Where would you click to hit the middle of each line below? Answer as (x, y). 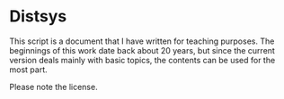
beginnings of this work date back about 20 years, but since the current (142, 50)
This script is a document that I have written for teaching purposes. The (142, 41)
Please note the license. (53, 87)
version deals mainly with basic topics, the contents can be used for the (142, 60)
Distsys (38, 16)
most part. (28, 70)
